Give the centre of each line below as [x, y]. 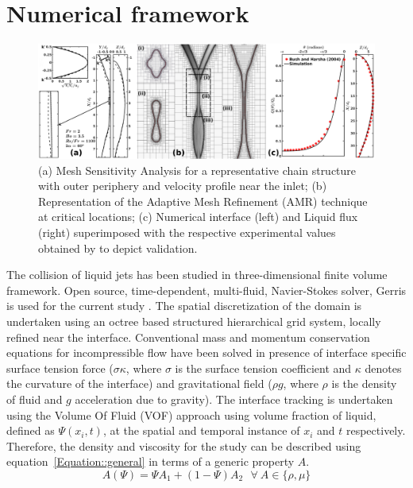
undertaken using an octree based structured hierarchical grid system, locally [194, 321]
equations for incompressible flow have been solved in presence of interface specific [206, 352]
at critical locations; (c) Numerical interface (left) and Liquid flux [198, 217]
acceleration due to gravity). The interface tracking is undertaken [234, 399]
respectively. [376, 430]
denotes [383, 368]
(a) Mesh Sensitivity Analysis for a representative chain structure [197, 170]
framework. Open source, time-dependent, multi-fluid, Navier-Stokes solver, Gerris [206, 290]
